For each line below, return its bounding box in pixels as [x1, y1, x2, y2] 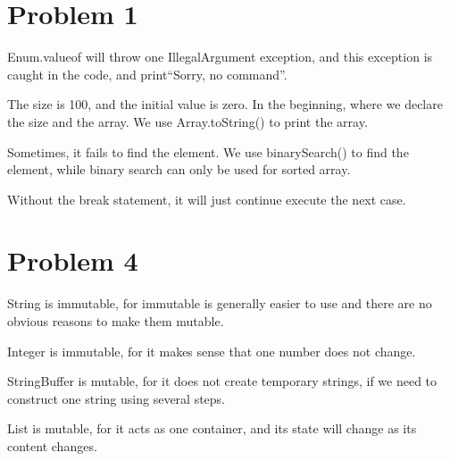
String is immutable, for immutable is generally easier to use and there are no [7, 294, 432, 313]
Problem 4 [7, 242, 138, 279]
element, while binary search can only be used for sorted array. [7, 160, 351, 179]
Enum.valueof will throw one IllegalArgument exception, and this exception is [7, 47, 433, 66]
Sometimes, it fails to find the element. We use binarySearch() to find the [7, 142, 409, 161]
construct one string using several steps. [7, 389, 226, 407]
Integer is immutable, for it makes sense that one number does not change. [7, 341, 416, 360]
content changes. [7, 436, 97, 455]
